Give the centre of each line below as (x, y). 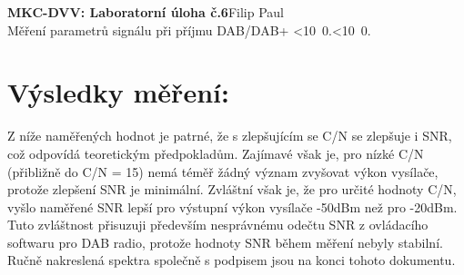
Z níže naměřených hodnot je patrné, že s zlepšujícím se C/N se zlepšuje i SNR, (230, 136)
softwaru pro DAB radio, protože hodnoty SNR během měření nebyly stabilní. (225, 242)
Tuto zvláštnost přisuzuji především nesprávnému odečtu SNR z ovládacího (218, 225)
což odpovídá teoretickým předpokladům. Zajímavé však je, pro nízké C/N (216, 153)
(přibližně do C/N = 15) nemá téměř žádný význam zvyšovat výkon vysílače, (223, 171)
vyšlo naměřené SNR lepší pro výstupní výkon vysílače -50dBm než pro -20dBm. (232, 206)
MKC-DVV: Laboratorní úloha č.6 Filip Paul (146, 12)
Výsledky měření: (118, 92)
